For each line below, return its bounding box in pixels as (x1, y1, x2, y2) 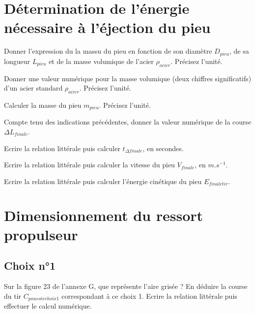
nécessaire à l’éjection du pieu (4, 17, 211, 37)
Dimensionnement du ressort (4, 205, 203, 225)
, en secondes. (142, 143, 184, 153)
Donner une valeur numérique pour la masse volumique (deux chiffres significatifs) (4, 73, 252, 83)
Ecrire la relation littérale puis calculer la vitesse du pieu (4, 159, 175, 170)
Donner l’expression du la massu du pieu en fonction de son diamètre (4, 46, 212, 56)
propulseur (4, 224, 78, 244)
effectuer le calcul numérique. (4, 301, 92, 311)
